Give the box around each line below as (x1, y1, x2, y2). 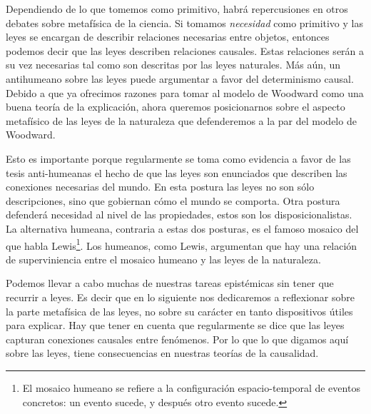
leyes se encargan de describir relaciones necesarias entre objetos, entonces (6, 29, 330, 44)
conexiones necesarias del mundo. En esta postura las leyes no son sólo (6, 179, 315, 194)
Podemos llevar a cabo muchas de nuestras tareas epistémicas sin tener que (6, 276, 334, 291)
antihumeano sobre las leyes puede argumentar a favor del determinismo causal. (6, 71, 354, 86)
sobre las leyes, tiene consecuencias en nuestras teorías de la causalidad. (6, 345, 319, 360)
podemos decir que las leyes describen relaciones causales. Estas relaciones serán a (6, 43, 365, 58)
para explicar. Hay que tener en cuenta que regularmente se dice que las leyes (6, 318, 345, 333)
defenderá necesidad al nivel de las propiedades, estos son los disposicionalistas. (6, 207, 352, 222)
